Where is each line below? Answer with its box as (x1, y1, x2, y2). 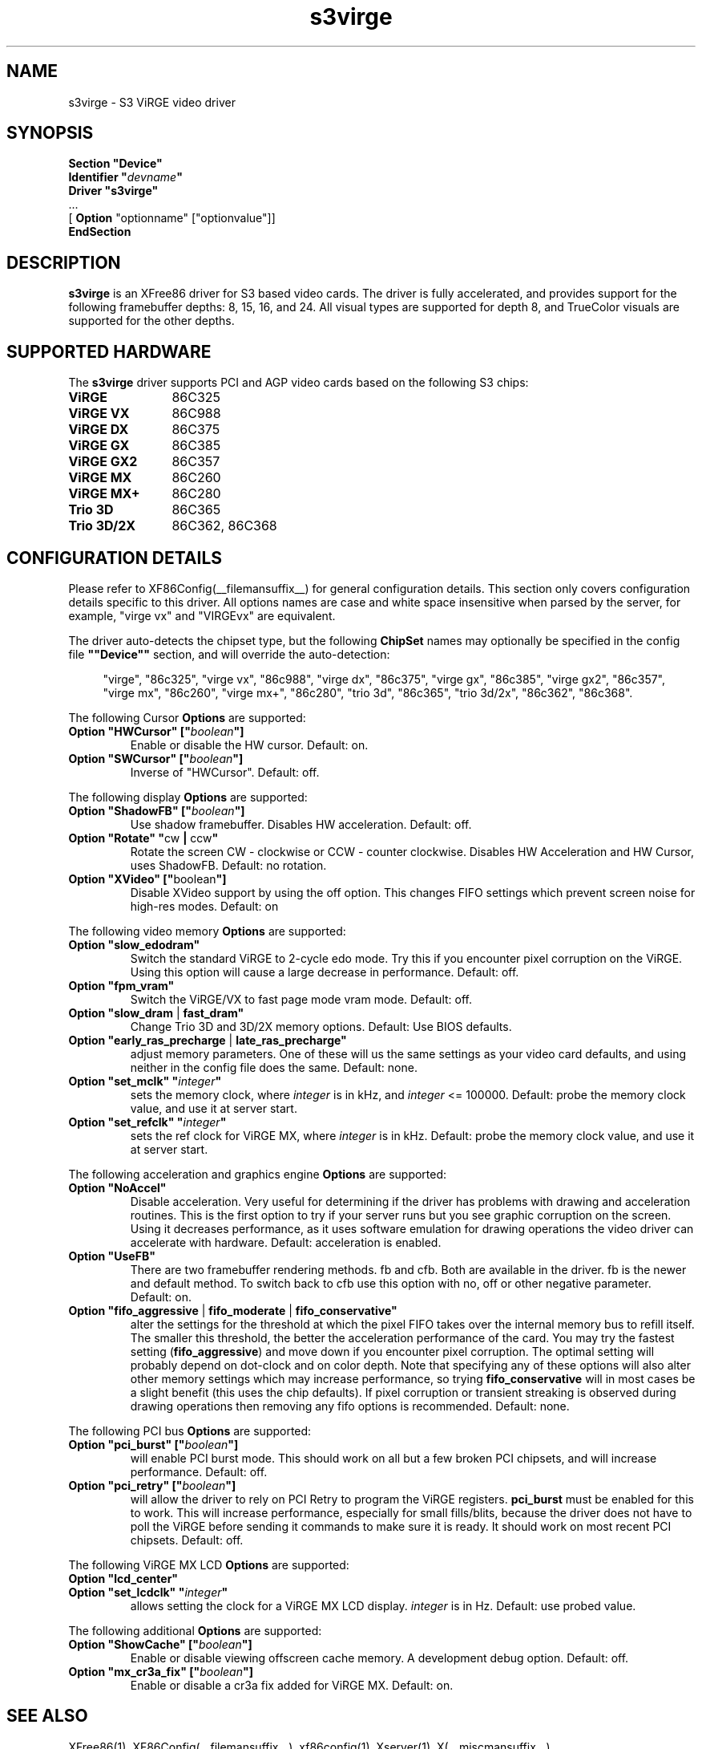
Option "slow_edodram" (68, 937, 200, 952)
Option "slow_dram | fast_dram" (68, 1005, 244, 1020)
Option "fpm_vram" (68, 978, 175, 992)
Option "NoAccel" (68, 1180, 167, 1195)
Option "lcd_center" (68, 1571, 179, 1585)
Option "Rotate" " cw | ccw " (68, 830, 219, 845)
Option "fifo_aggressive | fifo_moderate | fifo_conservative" (68, 1303, 397, 1317)
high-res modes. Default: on (130, 899, 279, 913)
